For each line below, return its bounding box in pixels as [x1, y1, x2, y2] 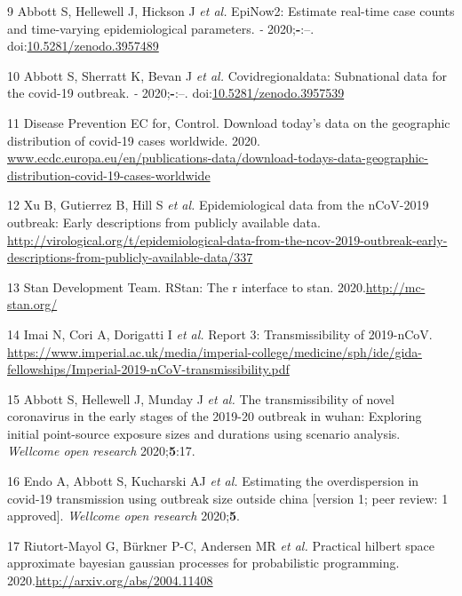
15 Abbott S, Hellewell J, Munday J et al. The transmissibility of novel [7, 389, 394, 408]
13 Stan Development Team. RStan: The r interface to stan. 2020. [7, 277, 366, 296]
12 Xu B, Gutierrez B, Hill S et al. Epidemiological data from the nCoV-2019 [7, 195, 429, 214]
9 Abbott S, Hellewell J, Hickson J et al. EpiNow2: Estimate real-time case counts [7, 2, 455, 20]
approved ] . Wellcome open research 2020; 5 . [7, 506, 240, 525]
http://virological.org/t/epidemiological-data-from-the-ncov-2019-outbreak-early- [7, 230, 448, 249]
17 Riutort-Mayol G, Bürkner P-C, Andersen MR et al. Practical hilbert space [7, 536, 435, 554]
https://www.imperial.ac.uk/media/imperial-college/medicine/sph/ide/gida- [7, 342, 422, 361]
